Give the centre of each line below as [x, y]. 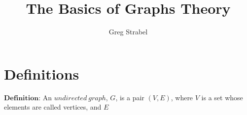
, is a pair [130, 97]
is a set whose [222, 97]
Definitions [42, 73]
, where [182, 97]
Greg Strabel [128, 32]
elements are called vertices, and [53, 107]
